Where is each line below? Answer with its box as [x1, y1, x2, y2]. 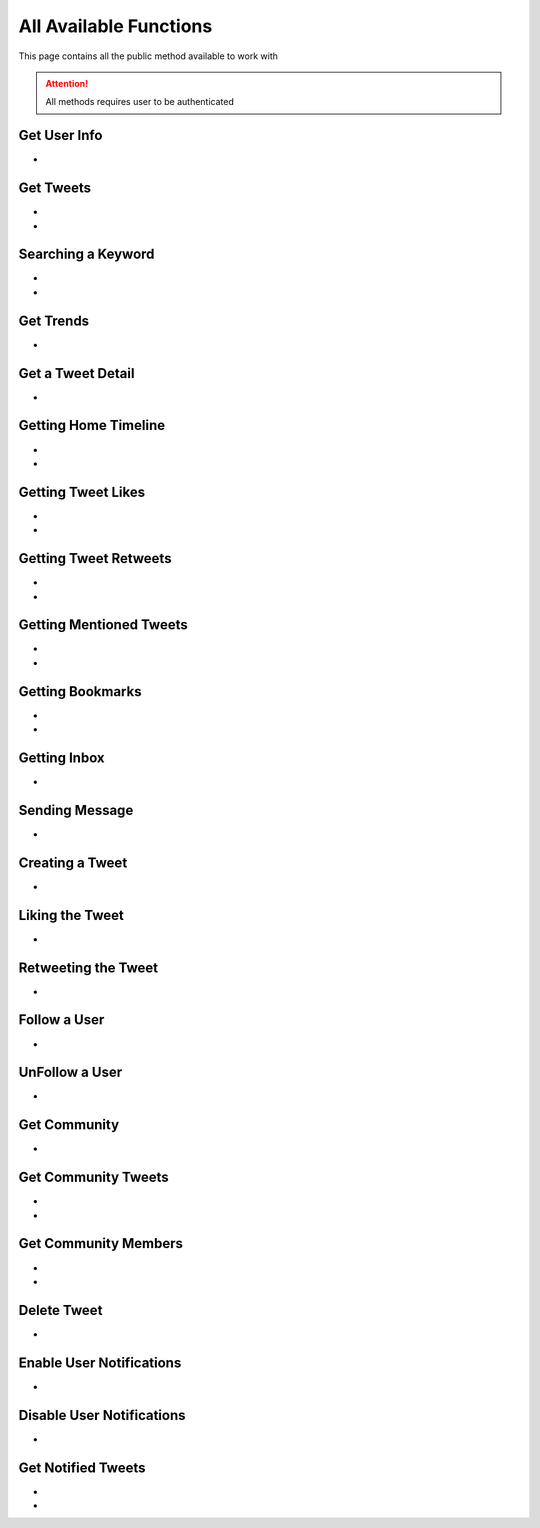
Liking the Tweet [18, 906, 125, 924]
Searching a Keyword [18, 246, 155, 263]
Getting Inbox [18, 749, 105, 766]
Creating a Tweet [18, 854, 128, 871]
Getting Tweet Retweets [18, 550, 172, 567]
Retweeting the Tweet [18, 959, 159, 976]
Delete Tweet [18, 1301, 103, 1319]
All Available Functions [18, 15, 213, 37]
